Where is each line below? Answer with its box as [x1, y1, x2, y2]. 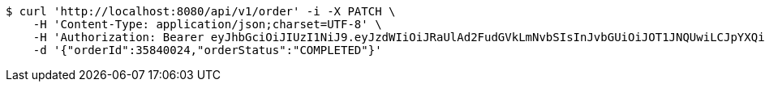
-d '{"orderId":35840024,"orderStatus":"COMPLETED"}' [32, 44, 382, 57]
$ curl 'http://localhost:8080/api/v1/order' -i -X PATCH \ [6, 5, 396, 18]
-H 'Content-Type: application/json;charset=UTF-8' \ [32, 18, 382, 31]
